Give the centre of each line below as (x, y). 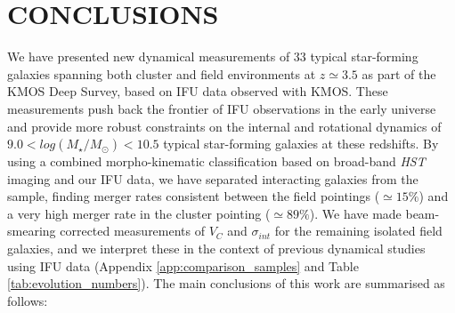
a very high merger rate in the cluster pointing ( (139, 213)
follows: (28, 300)
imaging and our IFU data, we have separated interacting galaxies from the (213, 178)
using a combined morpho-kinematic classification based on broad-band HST (216, 161)
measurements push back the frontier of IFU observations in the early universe (222, 108)
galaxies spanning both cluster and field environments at (162, 73)
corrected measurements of (133, 231)
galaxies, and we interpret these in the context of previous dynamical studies (216, 249)
